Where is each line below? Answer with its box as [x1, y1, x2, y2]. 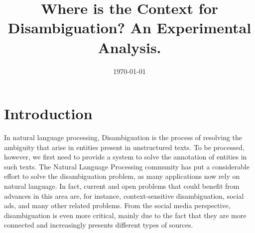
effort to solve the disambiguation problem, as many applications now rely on [4, 171, 240, 181]
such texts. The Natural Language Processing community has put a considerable [4, 161, 250, 171]
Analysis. [98, 37, 161, 57]
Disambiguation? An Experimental [7, 17, 252, 38]
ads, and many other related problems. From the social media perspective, [4, 200, 231, 211]
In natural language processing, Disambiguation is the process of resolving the [4, 132, 243, 143]
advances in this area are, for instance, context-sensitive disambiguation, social [4, 190, 244, 201]
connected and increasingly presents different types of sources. [4, 220, 193, 230]
